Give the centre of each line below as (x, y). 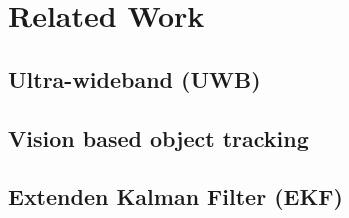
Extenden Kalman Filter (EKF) (175, 196)
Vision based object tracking (158, 137)
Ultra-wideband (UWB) (134, 78)
